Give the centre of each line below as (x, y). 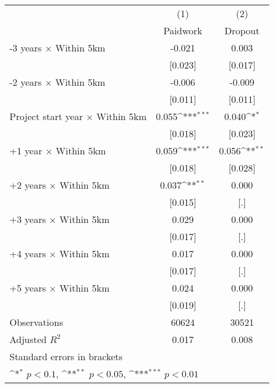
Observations (36, 322)
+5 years (28, 288)
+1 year (26, 151)
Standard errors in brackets (66, 356)
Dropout (242, 30)
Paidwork (183, 30)
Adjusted (28, 339)
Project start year (46, 116)
